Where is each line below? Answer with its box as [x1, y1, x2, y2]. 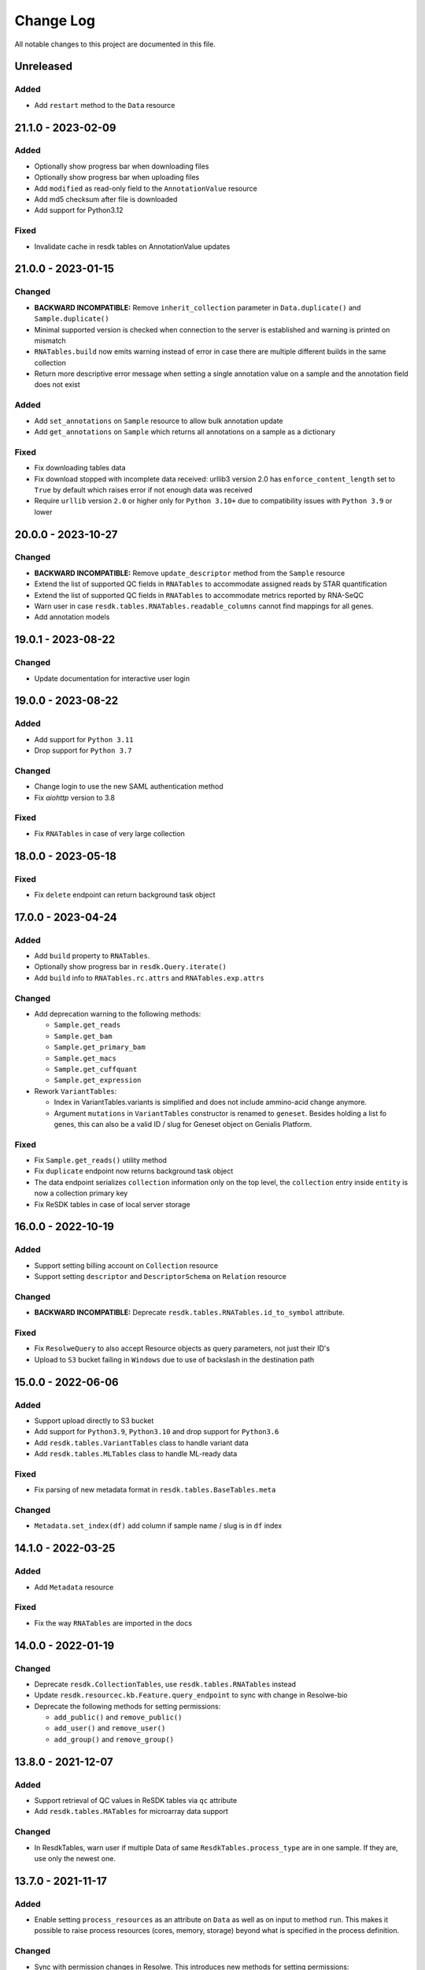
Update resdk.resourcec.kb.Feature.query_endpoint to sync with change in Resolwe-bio [34, 1690, 348, 1700]
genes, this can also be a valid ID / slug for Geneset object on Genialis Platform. [54, 1119, 312, 1128]
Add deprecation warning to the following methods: [34, 1009, 201, 1019]
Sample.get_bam [54, 1031, 113, 1040]
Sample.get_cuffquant [54, 1065, 138, 1073]
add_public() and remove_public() [54, 1712, 183, 1722]
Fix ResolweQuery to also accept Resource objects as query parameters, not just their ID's [34, 1344, 331, 1353]
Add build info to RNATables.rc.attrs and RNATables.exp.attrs [34, 973, 264, 983]
